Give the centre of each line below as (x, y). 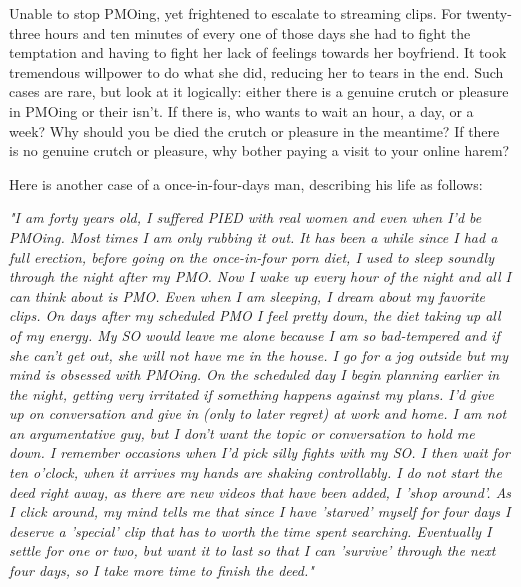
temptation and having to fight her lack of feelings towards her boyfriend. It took (258, 52)
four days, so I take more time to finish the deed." (161, 570)
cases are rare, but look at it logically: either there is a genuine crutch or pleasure (259, 91)
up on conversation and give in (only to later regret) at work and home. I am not (258, 413)
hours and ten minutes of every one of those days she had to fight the (257, 32)
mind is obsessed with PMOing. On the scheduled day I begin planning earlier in (254, 374)
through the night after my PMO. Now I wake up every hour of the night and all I (260, 276)
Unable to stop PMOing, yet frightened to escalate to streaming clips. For (235, 13)
